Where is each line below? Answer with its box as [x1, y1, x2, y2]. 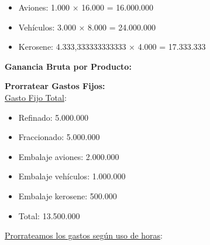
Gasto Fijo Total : [5, 91, 67, 103]
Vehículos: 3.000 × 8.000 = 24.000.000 [18, 21, 156, 33]
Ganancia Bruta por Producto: [5, 60, 132, 72]
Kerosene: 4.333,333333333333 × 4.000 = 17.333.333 [18, 40, 206, 53]
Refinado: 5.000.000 [18, 111, 89, 123]
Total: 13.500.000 [18, 209, 80, 222]
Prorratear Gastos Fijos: [5, 80, 105, 92]
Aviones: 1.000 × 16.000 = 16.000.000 [18, 1, 154, 13]
